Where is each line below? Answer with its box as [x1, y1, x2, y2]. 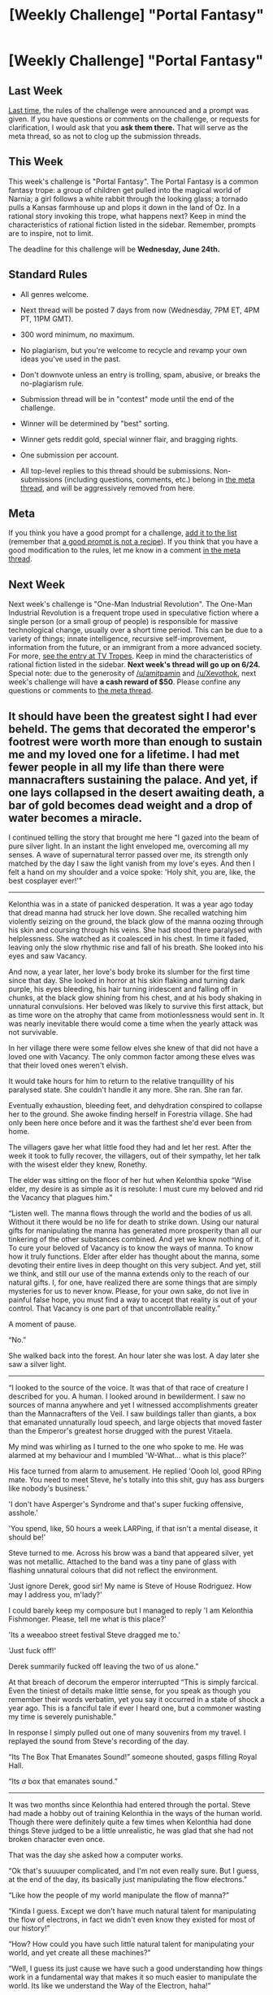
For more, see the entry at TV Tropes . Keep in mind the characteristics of [8, 651, 253, 661]
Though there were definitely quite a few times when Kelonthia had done [8, 1817, 252, 1827]
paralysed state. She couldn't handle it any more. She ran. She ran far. [8, 1085, 244, 1095]
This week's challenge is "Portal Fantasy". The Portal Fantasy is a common [8, 177, 258, 186]
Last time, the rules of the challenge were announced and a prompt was [8, 106, 249, 115]
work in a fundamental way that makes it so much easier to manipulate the [8, 1972, 258, 1982]
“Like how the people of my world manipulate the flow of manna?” [8, 1890, 230, 1901]
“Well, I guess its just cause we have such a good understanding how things [8, 1963, 263, 1974]
